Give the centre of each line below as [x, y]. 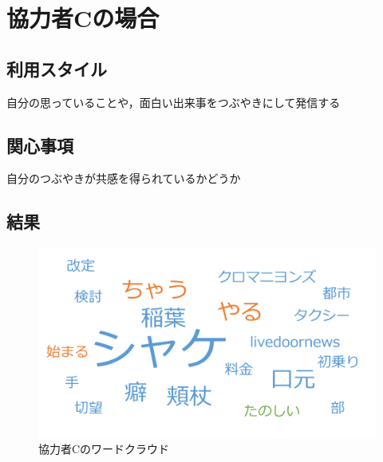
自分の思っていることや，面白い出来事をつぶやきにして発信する [174, 102]
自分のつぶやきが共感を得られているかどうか [124, 178]
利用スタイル [57, 68]
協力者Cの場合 [83, 18]
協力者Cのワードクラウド [104, 449]
